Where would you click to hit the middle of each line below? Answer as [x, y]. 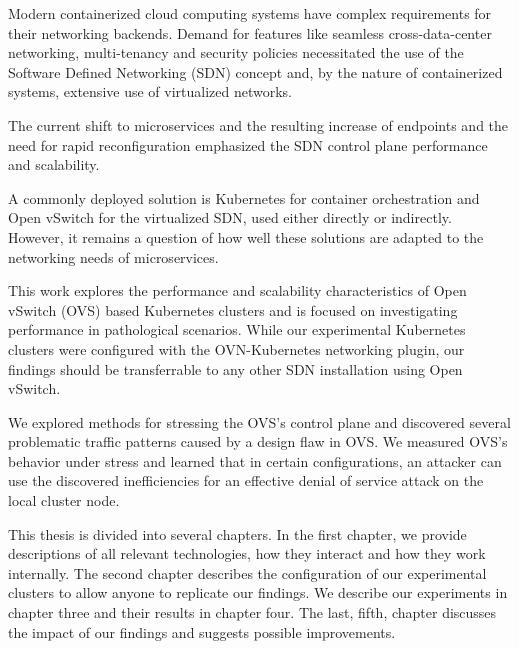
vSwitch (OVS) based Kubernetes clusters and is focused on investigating [233, 309]
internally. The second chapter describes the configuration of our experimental [247, 572]
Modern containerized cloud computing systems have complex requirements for [250, 13]
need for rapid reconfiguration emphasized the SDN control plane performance [248, 144]
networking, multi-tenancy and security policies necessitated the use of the [236, 52]
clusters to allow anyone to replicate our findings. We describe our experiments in [258, 592]
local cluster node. [64, 500]
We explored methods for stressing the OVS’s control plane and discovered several [259, 421]
